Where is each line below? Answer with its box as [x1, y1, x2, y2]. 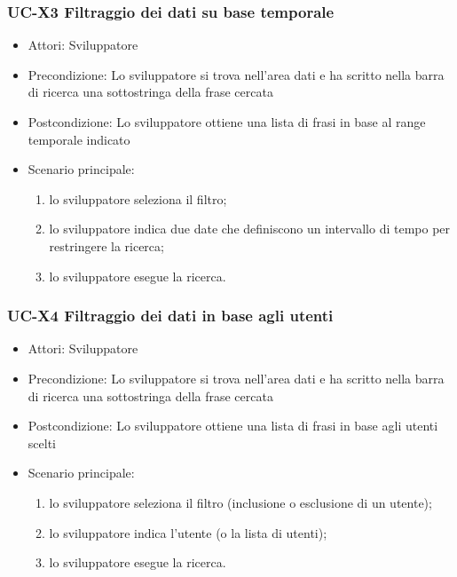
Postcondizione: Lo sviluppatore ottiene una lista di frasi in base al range [28, 113, 426, 130]
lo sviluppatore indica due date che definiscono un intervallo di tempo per [49, 219, 451, 238]
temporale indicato [28, 130, 130, 148]
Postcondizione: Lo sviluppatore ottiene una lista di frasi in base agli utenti [28, 416, 438, 435]
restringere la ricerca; [49, 236, 164, 255]
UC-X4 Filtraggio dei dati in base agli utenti [7, 304, 334, 327]
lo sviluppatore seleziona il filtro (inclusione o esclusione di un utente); [49, 493, 432, 511]
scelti [28, 433, 56, 452]
